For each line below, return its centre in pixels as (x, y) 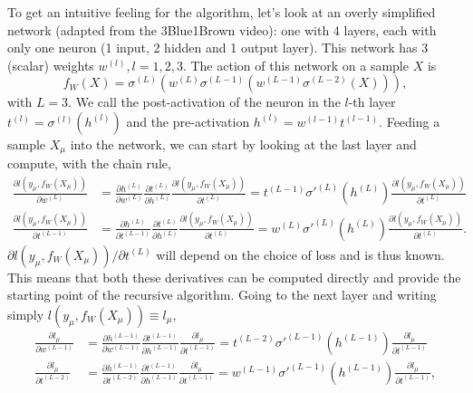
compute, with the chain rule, (89, 163)
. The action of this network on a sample (295, 65)
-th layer (372, 102)
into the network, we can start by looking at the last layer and (243, 144)
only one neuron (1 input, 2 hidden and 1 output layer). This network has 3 (218, 48)
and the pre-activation (188, 121)
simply (26, 314)
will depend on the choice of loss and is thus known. (300, 254)
